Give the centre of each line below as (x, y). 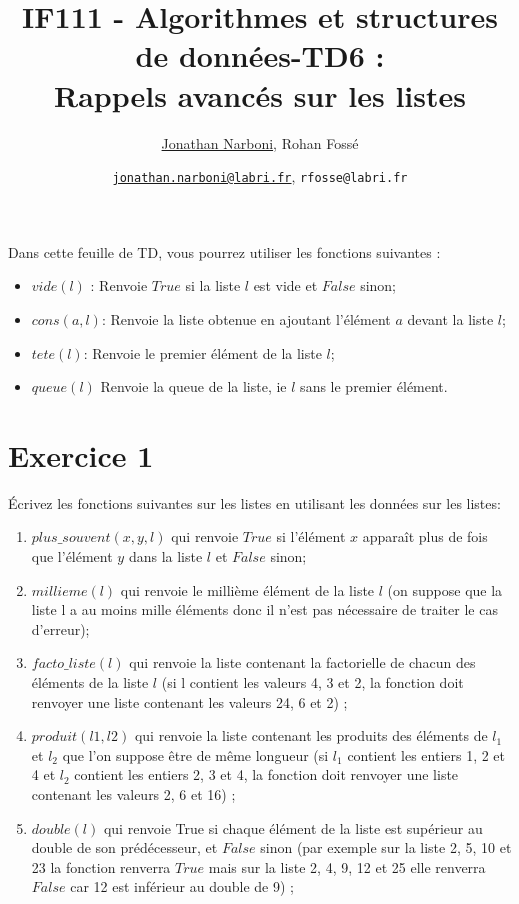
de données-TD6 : (260, 55)
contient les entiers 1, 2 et (426, 754)
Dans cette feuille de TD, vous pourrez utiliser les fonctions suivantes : (224, 251)
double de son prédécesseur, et (124, 847)
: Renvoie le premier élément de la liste (202, 352)
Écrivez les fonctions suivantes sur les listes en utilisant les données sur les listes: (254, 502)
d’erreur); (60, 628)
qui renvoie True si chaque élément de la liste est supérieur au (293, 827)
